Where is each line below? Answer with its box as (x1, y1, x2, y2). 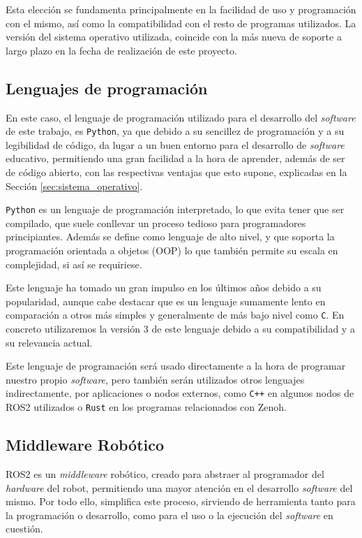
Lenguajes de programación (6, 77, 208, 99)
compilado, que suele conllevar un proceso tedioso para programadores (6, 215, 306, 230)
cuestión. (6, 521, 43, 536)
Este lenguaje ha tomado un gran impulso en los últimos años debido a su (6, 280, 322, 295)
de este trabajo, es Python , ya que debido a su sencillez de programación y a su (6, 124, 345, 138)
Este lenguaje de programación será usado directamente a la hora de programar (6, 358, 346, 373)
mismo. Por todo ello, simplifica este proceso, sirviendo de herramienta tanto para (6, 494, 356, 509)
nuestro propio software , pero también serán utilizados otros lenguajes (6, 372, 305, 386)
